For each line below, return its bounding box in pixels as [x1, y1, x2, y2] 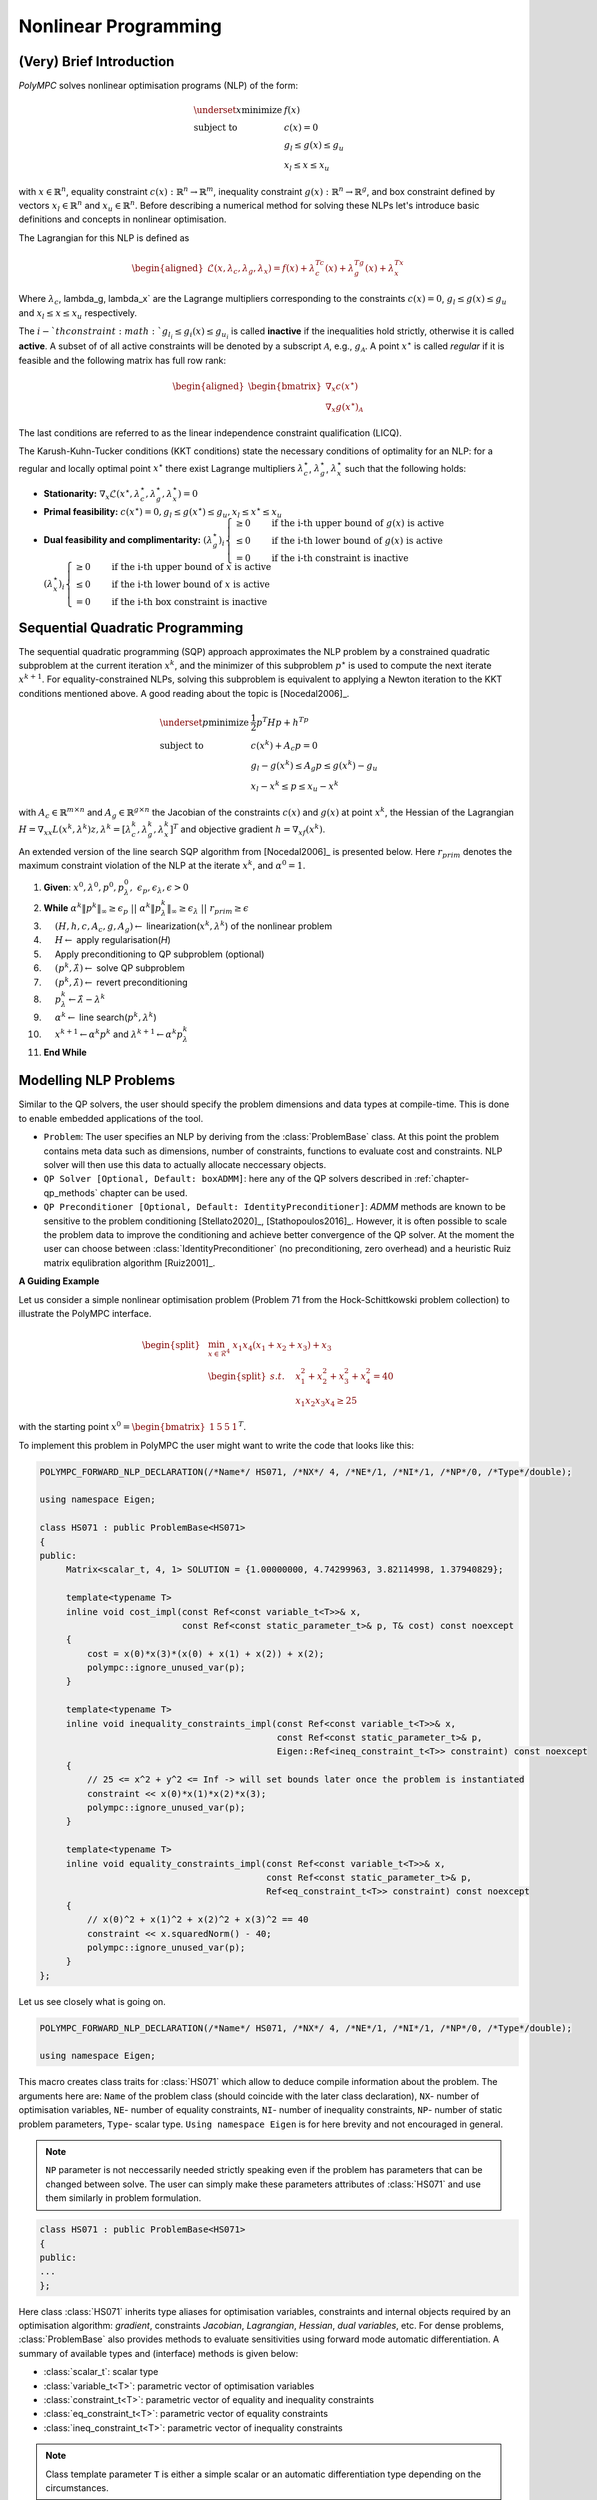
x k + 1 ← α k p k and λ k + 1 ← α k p [54, 1027, 184, 1040]
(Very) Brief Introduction [18, 53, 175, 70]
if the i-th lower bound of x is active [111, 579, 270, 590]
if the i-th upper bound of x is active [111, 561, 272, 573]
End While [43, 1046, 87, 1058]
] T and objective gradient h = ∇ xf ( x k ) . [169, 822, 326, 838]
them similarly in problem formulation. [45, 2192, 202, 2204]
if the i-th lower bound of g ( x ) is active [271, 535, 444, 547]
